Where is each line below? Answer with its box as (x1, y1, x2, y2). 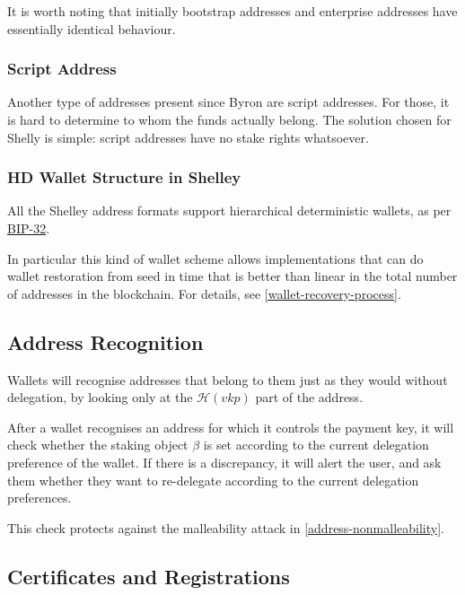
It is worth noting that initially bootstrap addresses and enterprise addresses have (7, 2, 458, 20)
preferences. (7, 488, 72, 507)
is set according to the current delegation (203, 435, 429, 454)
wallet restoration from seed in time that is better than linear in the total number (7, 267, 458, 285)
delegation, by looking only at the (7, 388, 193, 407)
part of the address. (255, 388, 364, 407)
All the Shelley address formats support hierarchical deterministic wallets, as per (7, 201, 452, 220)
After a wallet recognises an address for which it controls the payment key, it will (7, 417, 454, 436)
